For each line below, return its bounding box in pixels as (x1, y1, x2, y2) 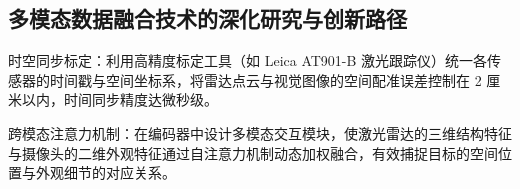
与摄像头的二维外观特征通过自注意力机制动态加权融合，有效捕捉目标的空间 (8, 142, 498, 163)
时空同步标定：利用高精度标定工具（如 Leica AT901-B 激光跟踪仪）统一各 (8, 50, 488, 71)
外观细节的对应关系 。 (35, 162, 176, 183)
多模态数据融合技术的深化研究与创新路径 (8, 3, 407, 34)
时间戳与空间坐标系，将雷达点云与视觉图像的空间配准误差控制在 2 (49, 69, 482, 90)
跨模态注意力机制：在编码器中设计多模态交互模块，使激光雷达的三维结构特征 (8, 122, 512, 143)
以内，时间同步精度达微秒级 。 (21, 89, 218, 110)
